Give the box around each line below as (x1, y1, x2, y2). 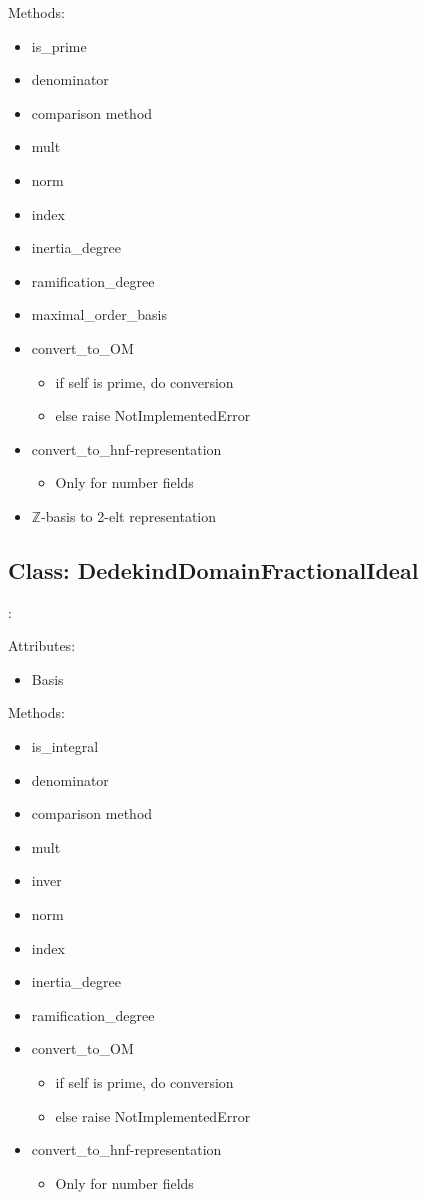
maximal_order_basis (31, 304, 167, 325)
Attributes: (8, 635, 76, 656)
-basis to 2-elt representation (41, 505, 217, 526)
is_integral (31, 736, 99, 757)
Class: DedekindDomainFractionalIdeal (8, 554, 419, 585)
